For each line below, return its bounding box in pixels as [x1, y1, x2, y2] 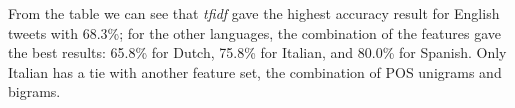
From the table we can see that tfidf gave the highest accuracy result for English [8, 3, 500, 23]
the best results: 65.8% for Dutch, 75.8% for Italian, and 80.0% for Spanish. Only [8, 42, 507, 63]
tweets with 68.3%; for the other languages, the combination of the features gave [8, 22, 502, 43]
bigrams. [8, 81, 61, 102]
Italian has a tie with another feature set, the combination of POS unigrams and [8, 61, 502, 82]
